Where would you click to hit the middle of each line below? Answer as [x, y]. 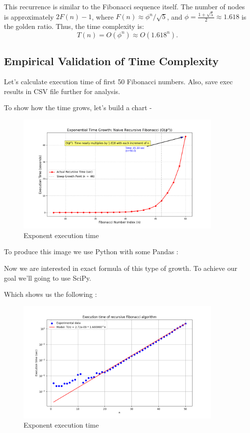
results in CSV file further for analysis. [62, 91]
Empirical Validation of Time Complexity [112, 61]
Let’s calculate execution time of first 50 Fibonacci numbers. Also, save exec [118, 81]
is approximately [29, 16]
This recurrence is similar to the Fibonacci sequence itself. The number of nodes [125, 6]
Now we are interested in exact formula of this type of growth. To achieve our [121, 268]
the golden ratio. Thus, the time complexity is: [74, 26]
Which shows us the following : [50, 294]
